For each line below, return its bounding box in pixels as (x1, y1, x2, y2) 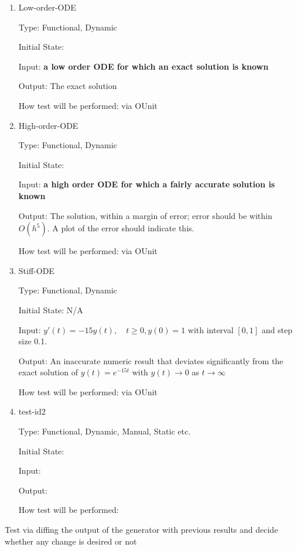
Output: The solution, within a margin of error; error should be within (18, 209, 272, 221)
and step (261, 323, 293, 336)
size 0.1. (18, 335, 47, 347)
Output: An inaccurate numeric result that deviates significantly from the (18, 354, 284, 367)
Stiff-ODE (18, 264, 54, 276)
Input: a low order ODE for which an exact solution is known (18, 60, 269, 72)
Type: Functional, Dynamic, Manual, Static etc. (18, 425, 191, 437)
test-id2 (18, 405, 46, 417)
